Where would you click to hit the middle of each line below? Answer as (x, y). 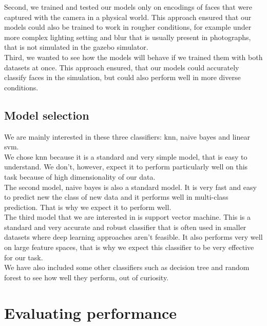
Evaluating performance (91, 312)
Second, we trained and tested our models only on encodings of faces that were (128, 7)
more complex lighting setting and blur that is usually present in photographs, (128, 37)
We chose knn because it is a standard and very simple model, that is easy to (126, 156)
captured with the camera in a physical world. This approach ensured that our (128, 17)
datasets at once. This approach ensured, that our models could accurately (122, 67)
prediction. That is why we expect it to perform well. (88, 207)
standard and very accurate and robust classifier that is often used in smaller (125, 227)
